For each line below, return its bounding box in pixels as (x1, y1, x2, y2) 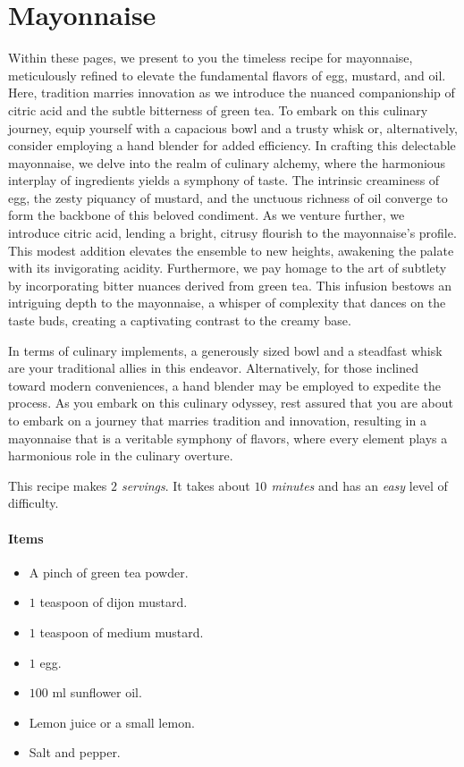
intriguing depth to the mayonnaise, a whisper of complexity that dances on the (8, 293, 446, 312)
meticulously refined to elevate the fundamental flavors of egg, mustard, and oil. (8, 65, 446, 84)
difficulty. (8, 493, 59, 512)
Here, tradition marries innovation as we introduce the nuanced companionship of (8, 83, 455, 102)
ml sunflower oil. (52, 683, 142, 702)
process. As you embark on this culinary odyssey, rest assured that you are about (8, 393, 453, 412)
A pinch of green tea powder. (29, 562, 189, 581)
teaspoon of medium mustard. (39, 622, 204, 641)
